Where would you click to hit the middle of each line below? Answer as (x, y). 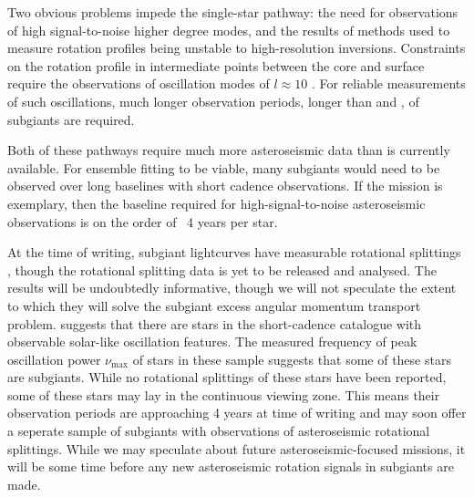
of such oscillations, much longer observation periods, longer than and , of (213, 101)
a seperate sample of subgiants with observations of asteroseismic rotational (219, 431)
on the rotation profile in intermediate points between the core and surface (216, 65)
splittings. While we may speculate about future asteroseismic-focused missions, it (237, 448)
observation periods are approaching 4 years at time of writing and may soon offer (237, 413)
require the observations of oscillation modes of (139, 83)
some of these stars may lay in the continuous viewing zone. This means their (224, 394)
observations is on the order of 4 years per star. (143, 221)
